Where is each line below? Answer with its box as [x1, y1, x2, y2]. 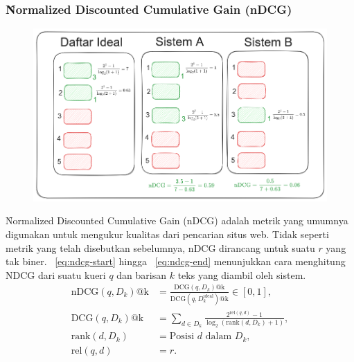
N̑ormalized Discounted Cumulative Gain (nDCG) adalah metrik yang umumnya [6, 213, 348, 228]
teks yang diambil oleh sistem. [177, 267, 306, 282]
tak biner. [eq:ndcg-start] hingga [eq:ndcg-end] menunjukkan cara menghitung [6, 254, 346, 269]
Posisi [169, 332, 195, 342]
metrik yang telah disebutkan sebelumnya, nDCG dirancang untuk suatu [6, 240, 315, 255]
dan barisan [116, 267, 167, 282]
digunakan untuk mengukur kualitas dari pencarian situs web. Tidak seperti [6, 226, 329, 241]
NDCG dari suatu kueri [6, 267, 106, 282]
